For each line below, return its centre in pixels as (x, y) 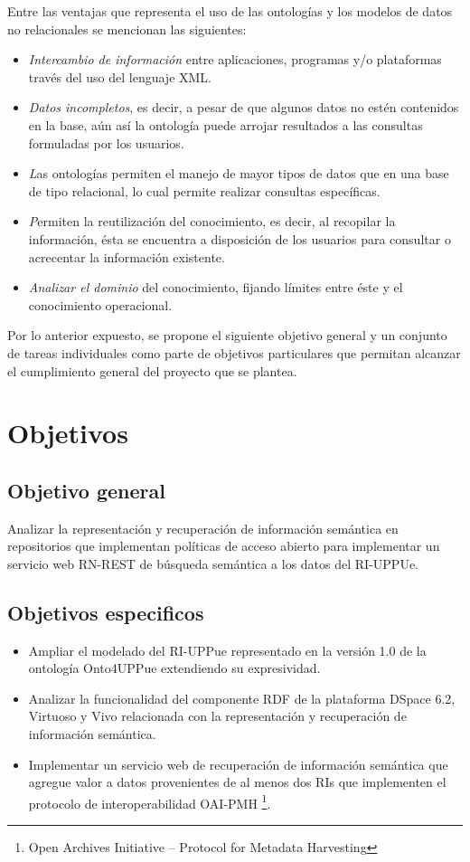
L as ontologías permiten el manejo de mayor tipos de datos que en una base (239, 173)
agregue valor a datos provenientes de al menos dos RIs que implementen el (237, 782)
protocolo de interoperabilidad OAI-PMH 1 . (150, 801)
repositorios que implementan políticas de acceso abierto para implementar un (224, 546)
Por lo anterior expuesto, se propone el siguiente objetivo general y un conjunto (227, 335)
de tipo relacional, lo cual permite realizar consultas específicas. (204, 190)
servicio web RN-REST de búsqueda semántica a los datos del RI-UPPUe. (213, 563)
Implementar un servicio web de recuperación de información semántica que (238, 764)
